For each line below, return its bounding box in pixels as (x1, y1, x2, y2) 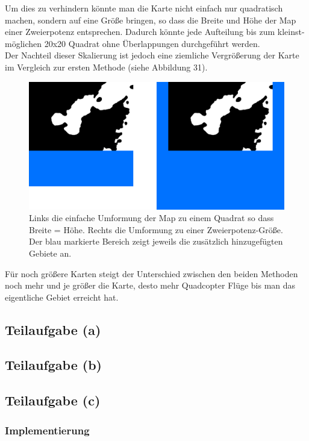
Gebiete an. (29, 246, 72, 259)
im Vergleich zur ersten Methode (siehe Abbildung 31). (5, 60, 208, 73)
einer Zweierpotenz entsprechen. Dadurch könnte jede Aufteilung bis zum (5, 25, 275, 38)
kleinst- (277, 25, 305, 38)
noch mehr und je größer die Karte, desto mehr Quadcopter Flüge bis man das (5, 279, 296, 292)
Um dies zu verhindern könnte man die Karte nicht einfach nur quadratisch (5, 2, 283, 14)
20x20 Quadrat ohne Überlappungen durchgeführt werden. (44, 37, 260, 49)
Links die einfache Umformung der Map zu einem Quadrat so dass (29, 211, 274, 224)
